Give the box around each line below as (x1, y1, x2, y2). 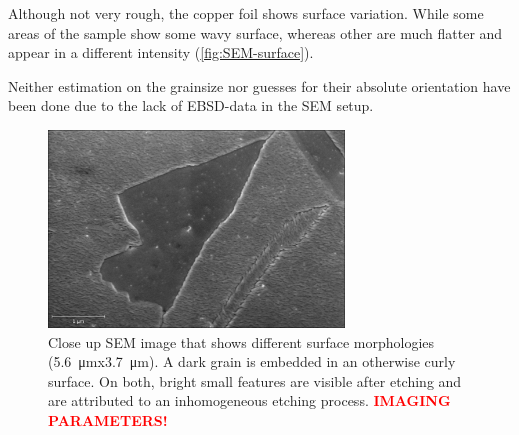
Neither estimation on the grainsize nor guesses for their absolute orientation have (8, 75, 511, 96)
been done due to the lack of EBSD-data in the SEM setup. (8, 95, 374, 116)
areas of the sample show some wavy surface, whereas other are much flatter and (8, 22, 503, 43)
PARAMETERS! (48, 409, 168, 430)
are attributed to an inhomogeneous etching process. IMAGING (48, 390, 451, 411)
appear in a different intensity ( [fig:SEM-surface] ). (8, 42, 314, 63)
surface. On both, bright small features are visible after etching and (48, 370, 462, 391)
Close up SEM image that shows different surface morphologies (48, 331, 435, 352)
